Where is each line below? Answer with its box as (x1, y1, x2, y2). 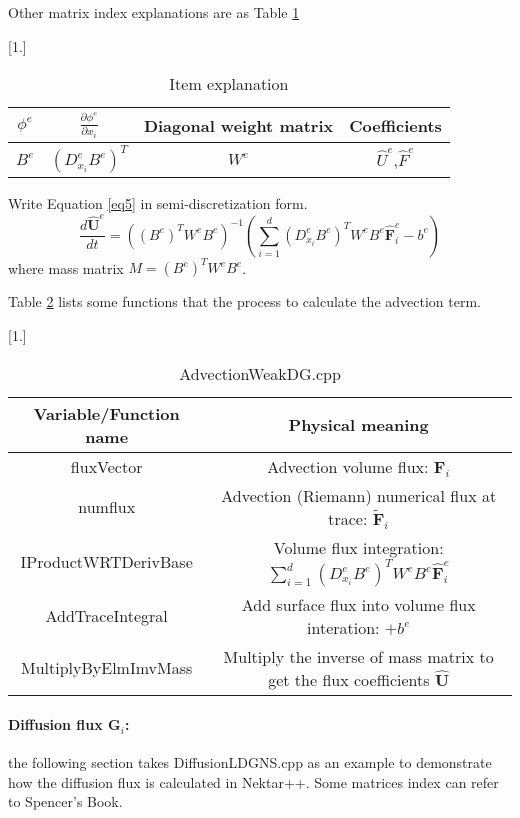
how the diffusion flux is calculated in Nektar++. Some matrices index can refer (8, 771, 499, 792)
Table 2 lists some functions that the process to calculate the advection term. (8, 291, 481, 312)
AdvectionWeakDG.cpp (179, 361, 341, 385)
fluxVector (70, 454, 143, 478)
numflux (78, 495, 136, 518)
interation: (307, 615, 380, 639)
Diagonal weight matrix (143, 113, 334, 137)
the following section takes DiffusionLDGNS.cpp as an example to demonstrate (8, 752, 492, 773)
